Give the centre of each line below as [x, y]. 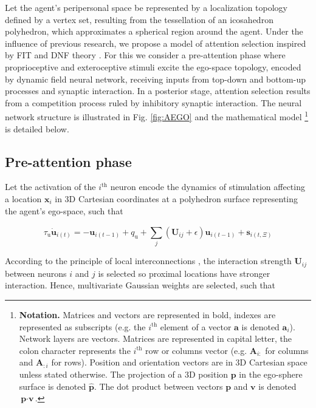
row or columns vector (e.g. [196, 350]
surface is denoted [53, 386]
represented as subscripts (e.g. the [82, 326]
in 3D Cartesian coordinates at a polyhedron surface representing [177, 198]
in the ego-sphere [271, 374]
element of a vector [196, 326]
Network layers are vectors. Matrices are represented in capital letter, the [156, 338]
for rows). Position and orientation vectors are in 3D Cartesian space [179, 362]
